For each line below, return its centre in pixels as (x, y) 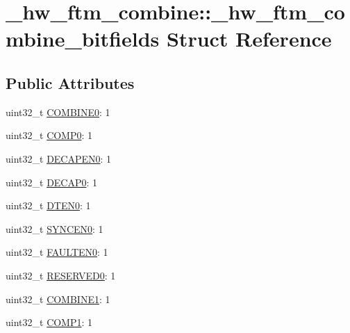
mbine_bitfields (83, 39)
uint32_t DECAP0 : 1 (52, 182)
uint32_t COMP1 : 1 (49, 322)
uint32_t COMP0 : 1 (49, 135)
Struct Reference (249, 39)
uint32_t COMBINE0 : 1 (58, 112)
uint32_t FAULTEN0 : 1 (57, 252)
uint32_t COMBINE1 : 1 (58, 299)
